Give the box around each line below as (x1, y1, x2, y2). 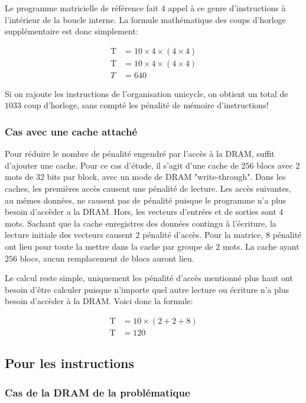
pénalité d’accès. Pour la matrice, (142, 228, 263, 241)
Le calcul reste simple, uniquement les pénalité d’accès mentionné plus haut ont (5, 272, 293, 284)
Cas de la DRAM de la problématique (5, 385, 190, 399)
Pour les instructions (5, 354, 134, 372)
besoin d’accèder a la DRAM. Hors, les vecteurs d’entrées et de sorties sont (5, 205, 276, 218)
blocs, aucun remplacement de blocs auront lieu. (19, 252, 194, 264)
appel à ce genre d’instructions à (168, 2, 286, 14)
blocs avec (256, 159, 293, 171)
